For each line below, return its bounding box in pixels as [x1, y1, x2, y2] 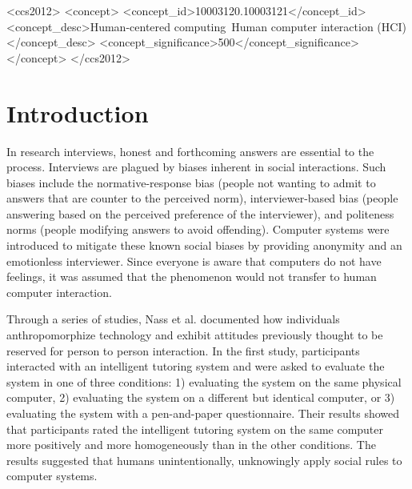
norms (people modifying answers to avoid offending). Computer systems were [6, 221, 390, 238]
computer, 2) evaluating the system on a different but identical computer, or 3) [6, 389, 395, 406]
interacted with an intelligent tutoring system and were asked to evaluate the [6, 358, 385, 375]
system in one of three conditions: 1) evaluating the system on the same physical [6, 373, 402, 390]
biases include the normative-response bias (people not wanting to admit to [6, 174, 376, 190]
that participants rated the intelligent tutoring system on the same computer [6, 420, 384, 437]
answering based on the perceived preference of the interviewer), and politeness [6, 205, 394, 222]
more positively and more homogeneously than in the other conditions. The [6, 436, 376, 453]
